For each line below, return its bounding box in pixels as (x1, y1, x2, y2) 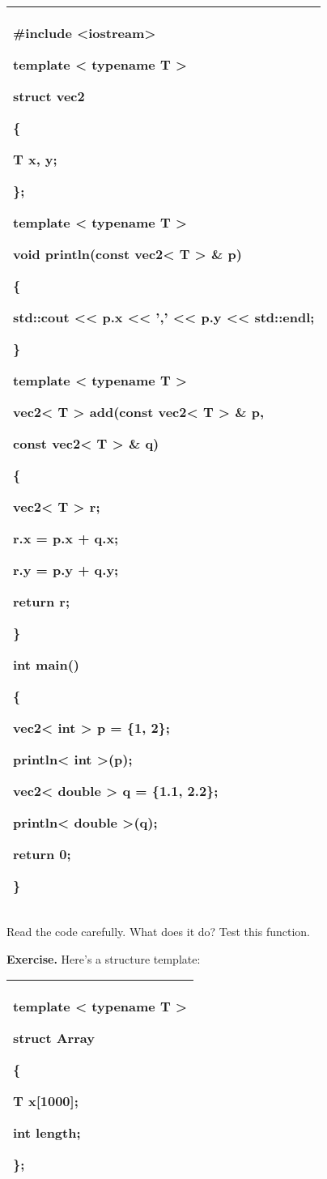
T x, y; (13, 150, 57, 168)
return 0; (13, 845, 71, 863)
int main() (13, 655, 80, 674)
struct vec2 (13, 87, 85, 105)
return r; (13, 592, 70, 611)
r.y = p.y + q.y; (13, 560, 119, 579)
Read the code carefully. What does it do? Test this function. (6, 923, 310, 939)
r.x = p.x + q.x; (13, 529, 119, 547)
